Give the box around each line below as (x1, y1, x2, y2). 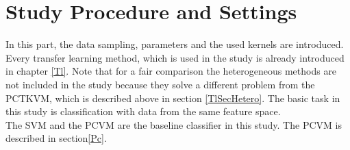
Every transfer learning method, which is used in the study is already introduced (5, 50, 345, 64)
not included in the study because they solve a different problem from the (5, 77, 315, 91)
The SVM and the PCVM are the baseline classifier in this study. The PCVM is (5, 117, 342, 132)
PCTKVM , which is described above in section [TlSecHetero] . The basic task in (5, 90, 340, 105)
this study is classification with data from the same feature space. (5, 104, 281, 118)
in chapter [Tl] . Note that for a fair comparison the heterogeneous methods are (5, 64, 337, 78)
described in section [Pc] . (5, 131, 107, 145)
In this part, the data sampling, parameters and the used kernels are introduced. (5, 37, 344, 51)
